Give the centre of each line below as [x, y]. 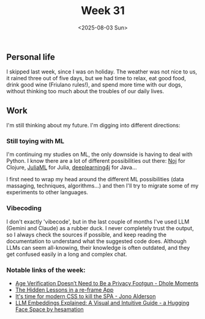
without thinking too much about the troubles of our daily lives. [85, 91]
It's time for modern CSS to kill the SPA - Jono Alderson [85, 296]
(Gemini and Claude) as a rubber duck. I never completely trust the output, [100, 228]
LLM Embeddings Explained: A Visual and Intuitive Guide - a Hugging [102, 303]
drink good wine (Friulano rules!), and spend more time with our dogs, [95, 85]
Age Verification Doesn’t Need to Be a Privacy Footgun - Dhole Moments [107, 283]
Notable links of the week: [46, 270]
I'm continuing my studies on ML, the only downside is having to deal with [99, 154]
